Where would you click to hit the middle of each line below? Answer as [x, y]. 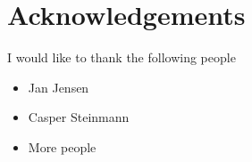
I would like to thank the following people [122, 57]
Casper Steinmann [79, 117]
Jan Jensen [59, 87]
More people [62, 146]
